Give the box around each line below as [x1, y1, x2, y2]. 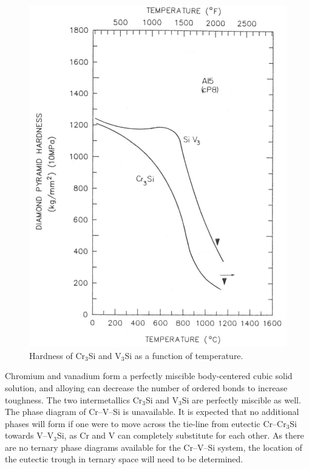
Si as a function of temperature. [124, 349, 243, 361]
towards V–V [5, 429, 54, 442]
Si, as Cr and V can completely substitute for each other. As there [56, 429, 304, 442]
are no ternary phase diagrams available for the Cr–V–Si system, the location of [5, 440, 302, 453]
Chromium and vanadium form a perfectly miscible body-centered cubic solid [5, 369, 293, 382]
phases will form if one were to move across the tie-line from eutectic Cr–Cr [5, 417, 287, 430]
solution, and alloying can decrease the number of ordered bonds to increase [5, 381, 288, 394]
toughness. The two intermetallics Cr [5, 393, 143, 406]
